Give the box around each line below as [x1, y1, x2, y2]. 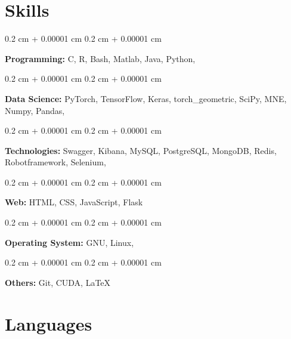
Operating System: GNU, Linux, [5, 236, 134, 248]
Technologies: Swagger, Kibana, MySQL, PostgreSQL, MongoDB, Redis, [5, 144, 277, 156]
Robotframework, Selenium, [5, 156, 106, 168]
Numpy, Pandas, [5, 104, 65, 116]
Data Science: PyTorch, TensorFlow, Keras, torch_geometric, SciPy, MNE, [5, 92, 287, 104]
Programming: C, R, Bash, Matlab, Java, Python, [5, 52, 196, 64]
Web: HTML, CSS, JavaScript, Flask [5, 196, 143, 208]
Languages [5, 311, 92, 335]
